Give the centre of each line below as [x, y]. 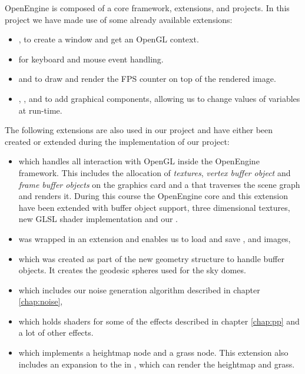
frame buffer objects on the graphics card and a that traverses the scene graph [159, 184]
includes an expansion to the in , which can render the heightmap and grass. [157, 364]
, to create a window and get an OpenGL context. [109, 39]
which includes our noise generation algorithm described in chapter [139, 289]
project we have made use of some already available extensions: [119, 19]
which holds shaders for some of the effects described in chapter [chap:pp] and [159, 321]
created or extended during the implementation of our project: [117, 141]
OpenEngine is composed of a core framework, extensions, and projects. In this [147, 8]
